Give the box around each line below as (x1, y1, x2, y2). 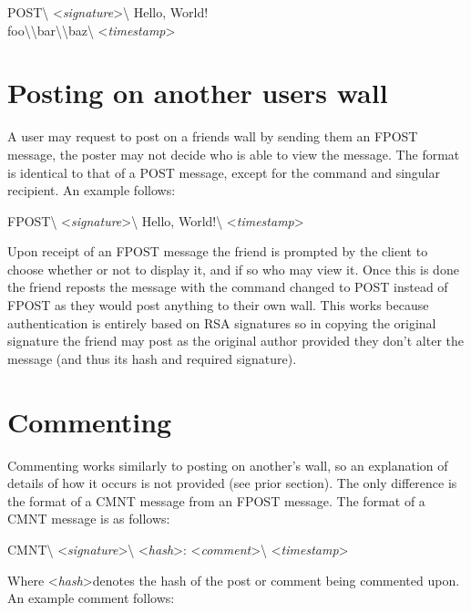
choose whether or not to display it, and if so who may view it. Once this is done (7, 259, 459, 278)
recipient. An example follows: (7, 181, 176, 200)
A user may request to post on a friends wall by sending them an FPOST (7, 127, 418, 146)
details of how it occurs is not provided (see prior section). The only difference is (7, 473, 457, 493)
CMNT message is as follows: (7, 509, 170, 528)
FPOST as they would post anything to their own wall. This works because (7, 296, 429, 315)
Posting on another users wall (7, 74, 388, 111)
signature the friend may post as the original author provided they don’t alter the (7, 331, 465, 350)
